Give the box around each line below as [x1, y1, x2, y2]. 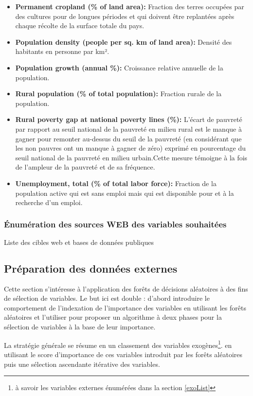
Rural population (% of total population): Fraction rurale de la [15, 88, 222, 99]
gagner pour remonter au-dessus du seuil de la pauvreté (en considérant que [15, 133, 242, 143]
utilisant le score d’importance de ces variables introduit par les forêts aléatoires [4, 349, 243, 359]
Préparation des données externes [4, 260, 178, 275]
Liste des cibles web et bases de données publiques [4, 237, 154, 247]
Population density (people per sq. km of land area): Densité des [15, 36, 232, 47]
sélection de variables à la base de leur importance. [4, 322, 156, 332]
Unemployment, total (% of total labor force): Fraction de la [15, 178, 217, 188]
